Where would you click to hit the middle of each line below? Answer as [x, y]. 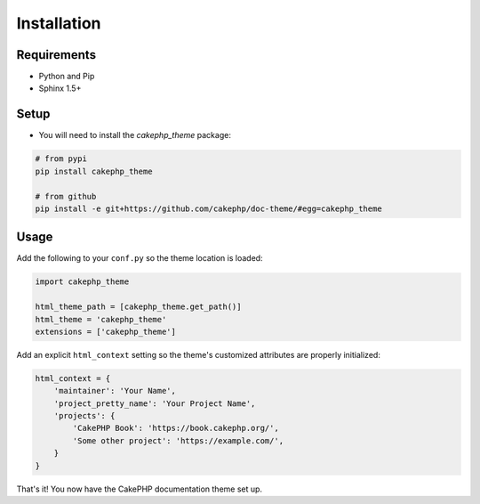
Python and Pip [67, 77]
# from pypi [61, 159]
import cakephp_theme [82, 282]
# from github [66, 196]
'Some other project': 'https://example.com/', [178, 440]
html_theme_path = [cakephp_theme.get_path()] [138, 307]
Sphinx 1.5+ [60, 88]
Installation [59, 23]
